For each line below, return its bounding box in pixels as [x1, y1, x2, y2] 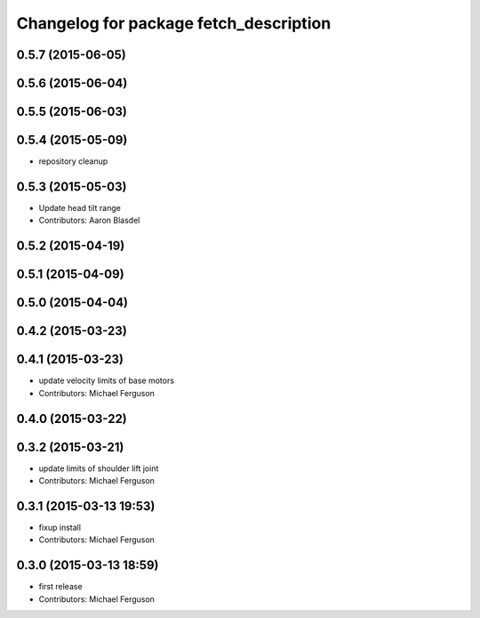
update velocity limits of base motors [38, 375, 175, 386]
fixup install [38, 522, 82, 533]
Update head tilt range [38, 203, 122, 214]
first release [38, 581, 84, 592]
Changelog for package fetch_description [16, 13, 332, 33]
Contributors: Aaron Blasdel [38, 215, 140, 226]
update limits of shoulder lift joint [38, 463, 159, 474]
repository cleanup [38, 156, 108, 167]
